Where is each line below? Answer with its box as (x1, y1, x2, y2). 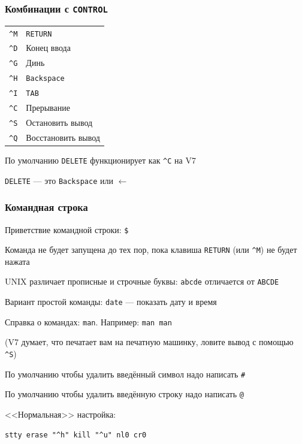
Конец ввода (26, 41, 71, 54)
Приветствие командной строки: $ (5, 223, 129, 235)
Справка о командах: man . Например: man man (5, 315, 172, 328)
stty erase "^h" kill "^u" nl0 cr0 (5, 430, 147, 439)
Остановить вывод (26, 116, 93, 128)
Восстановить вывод (26, 131, 100, 143)
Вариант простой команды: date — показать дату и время (5, 295, 217, 308)
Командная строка (5, 200, 88, 215)
